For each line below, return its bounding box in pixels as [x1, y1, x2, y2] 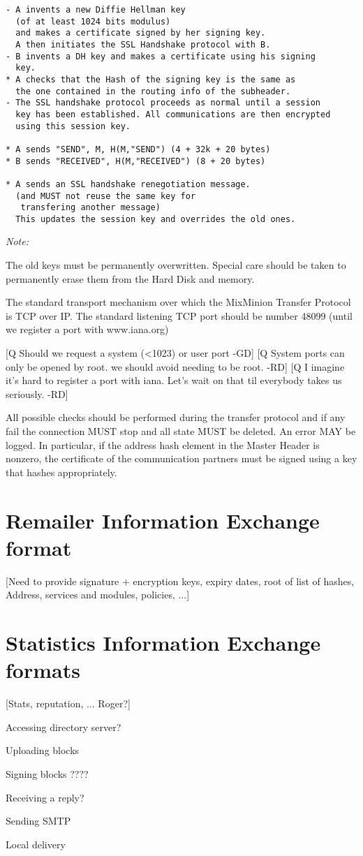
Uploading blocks [6, 743, 80, 758]
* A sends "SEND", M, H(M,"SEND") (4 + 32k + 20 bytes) [6, 144, 271, 154]
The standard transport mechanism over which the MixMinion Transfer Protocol [6, 295, 351, 309]
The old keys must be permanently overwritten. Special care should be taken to [6, 258, 346, 272]
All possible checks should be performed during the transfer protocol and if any [6, 410, 346, 425]
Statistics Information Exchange [6, 628, 321, 657]
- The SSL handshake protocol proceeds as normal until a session [6, 98, 321, 108]
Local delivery [6, 836, 66, 851]
